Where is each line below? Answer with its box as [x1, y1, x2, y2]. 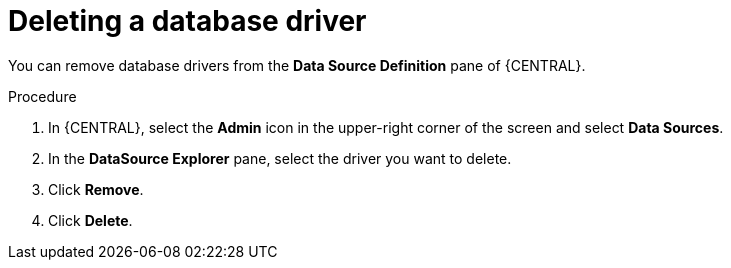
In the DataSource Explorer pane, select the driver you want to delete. [48, 149, 512, 167]
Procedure [8, 87, 77, 105]
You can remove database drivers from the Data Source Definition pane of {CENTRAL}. [8, 56, 586, 74]
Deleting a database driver [8, 4, 367, 38]
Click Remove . [48, 180, 144, 198]
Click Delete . [48, 211, 133, 229]
